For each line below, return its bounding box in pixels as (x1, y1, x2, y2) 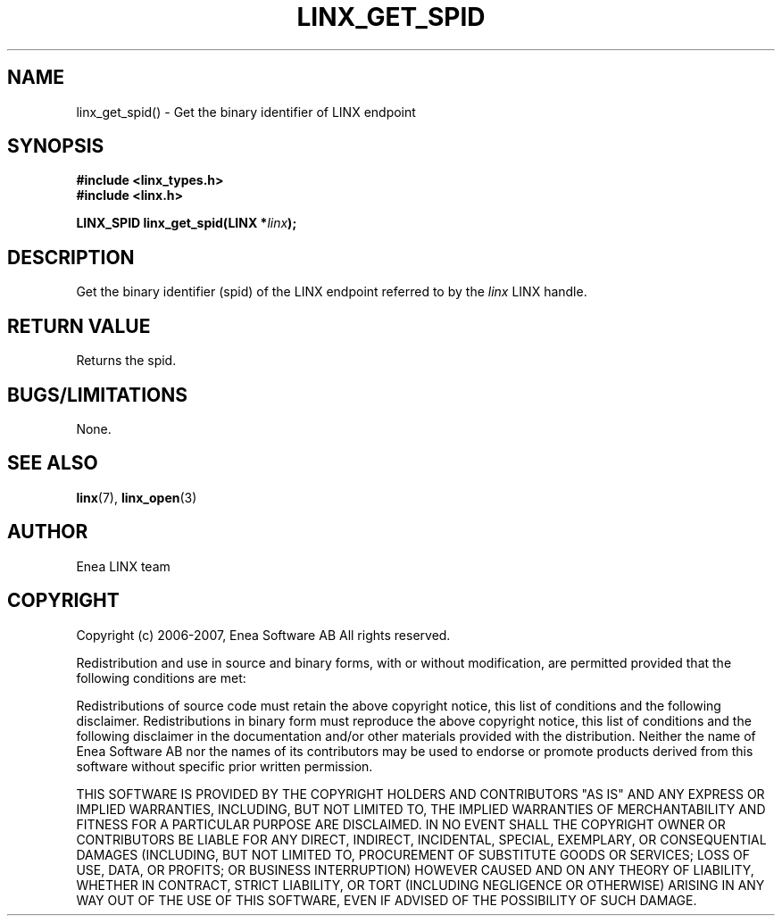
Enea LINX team (76, 558, 171, 574)
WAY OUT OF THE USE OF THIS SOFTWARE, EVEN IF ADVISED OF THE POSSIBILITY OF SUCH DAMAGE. (76, 892, 697, 908)
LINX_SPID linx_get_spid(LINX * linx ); (76, 215, 297, 231)
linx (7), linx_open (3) (76, 489, 197, 505)
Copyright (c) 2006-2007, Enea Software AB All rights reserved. (76, 627, 451, 643)
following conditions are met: (76, 669, 246, 686)
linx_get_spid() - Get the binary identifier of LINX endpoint (76, 104, 416, 120)
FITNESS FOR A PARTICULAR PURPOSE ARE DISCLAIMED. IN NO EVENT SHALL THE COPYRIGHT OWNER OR (76, 816, 726, 832)
